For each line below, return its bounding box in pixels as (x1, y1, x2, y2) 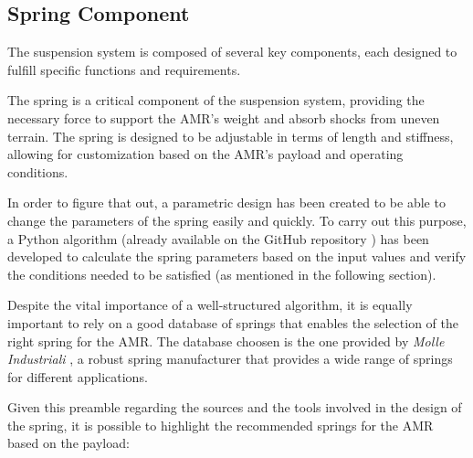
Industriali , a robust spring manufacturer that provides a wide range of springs (7, 349, 453, 368)
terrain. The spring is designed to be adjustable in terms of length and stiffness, (7, 126, 454, 145)
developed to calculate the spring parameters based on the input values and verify (7, 247, 467, 266)
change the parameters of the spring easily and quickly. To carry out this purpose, (7, 210, 467, 229)
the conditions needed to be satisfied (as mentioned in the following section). (7, 264, 436, 283)
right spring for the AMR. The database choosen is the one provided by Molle (7, 331, 445, 350)
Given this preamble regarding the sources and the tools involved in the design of (7, 398, 462, 417)
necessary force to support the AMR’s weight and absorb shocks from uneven (7, 108, 440, 127)
